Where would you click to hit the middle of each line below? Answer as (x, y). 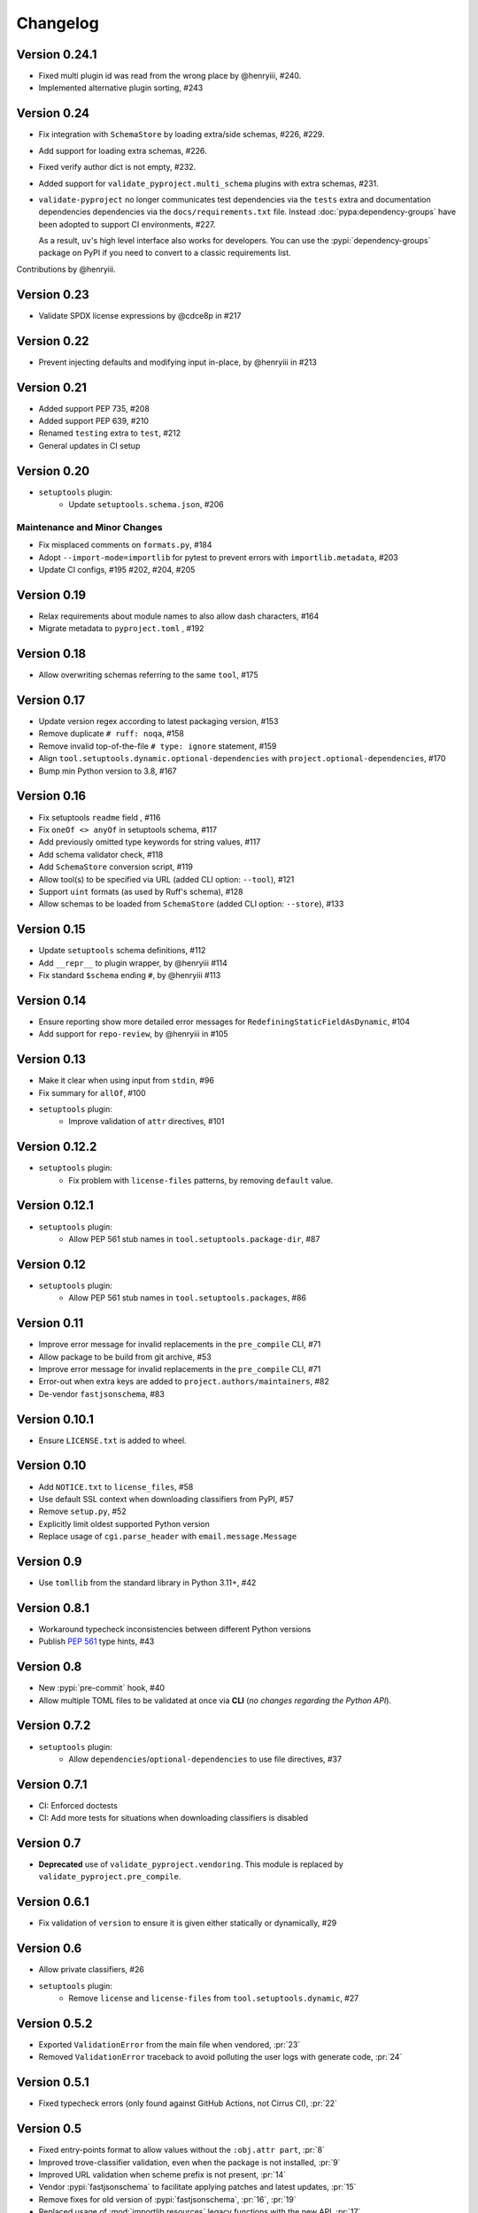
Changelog (58, 23)
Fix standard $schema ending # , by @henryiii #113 (130, 975)
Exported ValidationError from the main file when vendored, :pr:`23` (170, 2044)
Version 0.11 (50, 1323)
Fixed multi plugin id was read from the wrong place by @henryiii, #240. (170, 76)
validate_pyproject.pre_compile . (110, 1877)
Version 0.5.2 (54, 2023)
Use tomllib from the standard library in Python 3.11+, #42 (147, 1583)
